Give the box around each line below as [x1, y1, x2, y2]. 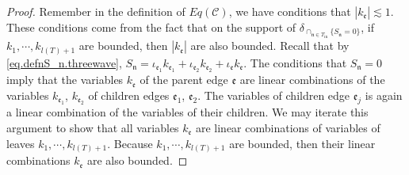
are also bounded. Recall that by [190, 37, 350, 54]
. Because [107, 135, 153, 151]
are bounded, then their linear [229, 135, 376, 151]
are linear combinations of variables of [195, 119, 380, 135]
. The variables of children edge [197, 86, 350, 103]
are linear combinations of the [239, 71, 385, 88]
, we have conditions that [228, 3, 351, 19]
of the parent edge [140, 71, 228, 88]
